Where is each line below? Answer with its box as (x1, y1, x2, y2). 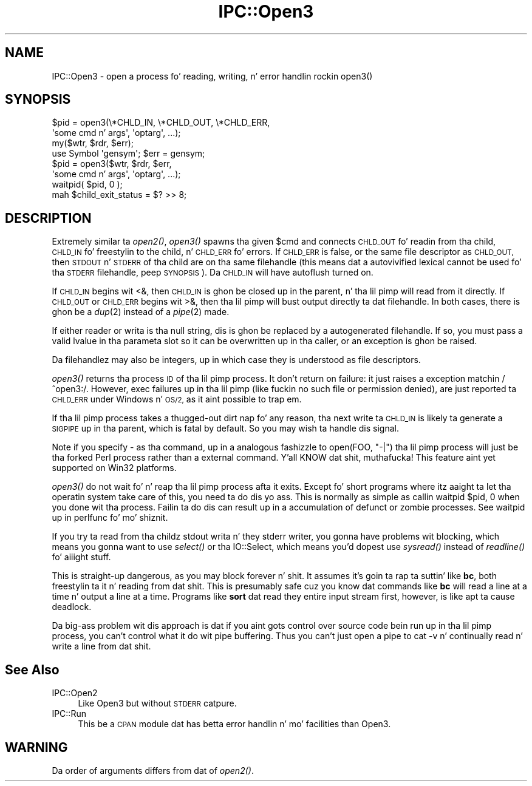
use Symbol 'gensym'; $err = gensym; (52, 148, 205, 159)
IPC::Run (52, 708, 86, 719)
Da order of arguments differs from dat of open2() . (52, 765, 254, 776)
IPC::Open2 (52, 688, 98, 699)
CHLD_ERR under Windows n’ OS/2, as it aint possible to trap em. (52, 394, 302, 405)
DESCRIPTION (5, 210, 92, 226)
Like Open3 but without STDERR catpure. (78, 698, 237, 709)
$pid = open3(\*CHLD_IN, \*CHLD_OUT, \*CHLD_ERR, (52, 117, 270, 128)
